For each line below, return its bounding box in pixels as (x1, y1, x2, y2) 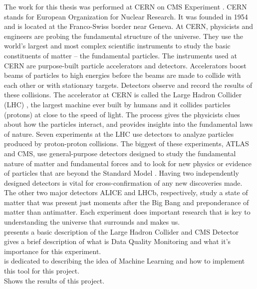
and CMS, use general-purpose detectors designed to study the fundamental (4, 148, 236, 158)
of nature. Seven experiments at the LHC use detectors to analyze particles (4, 128, 234, 139)
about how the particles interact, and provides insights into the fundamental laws (4, 119, 253, 129)
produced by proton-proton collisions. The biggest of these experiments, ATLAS (4, 138, 249, 149)
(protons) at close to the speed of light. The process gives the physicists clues (4, 109, 240, 119)
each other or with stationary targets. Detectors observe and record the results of (4, 79, 253, 90)
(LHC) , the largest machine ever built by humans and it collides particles (4, 99, 231, 109)
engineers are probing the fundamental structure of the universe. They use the (4, 30, 243, 41)
